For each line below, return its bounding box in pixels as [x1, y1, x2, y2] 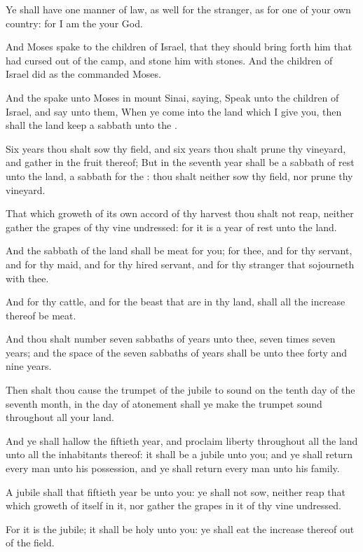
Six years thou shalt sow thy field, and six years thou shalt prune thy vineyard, [6, 141, 346, 156]
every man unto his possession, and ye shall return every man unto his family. [6, 461, 340, 476]
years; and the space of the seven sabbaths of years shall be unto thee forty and [6, 345, 348, 359]
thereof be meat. [6, 308, 76, 322]
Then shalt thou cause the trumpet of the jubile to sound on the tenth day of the [6, 382, 355, 397]
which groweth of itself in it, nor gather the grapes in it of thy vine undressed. [6, 498, 341, 513]
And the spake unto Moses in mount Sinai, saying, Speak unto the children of [6, 90, 339, 104]
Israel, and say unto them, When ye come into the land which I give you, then [6, 104, 342, 118]
